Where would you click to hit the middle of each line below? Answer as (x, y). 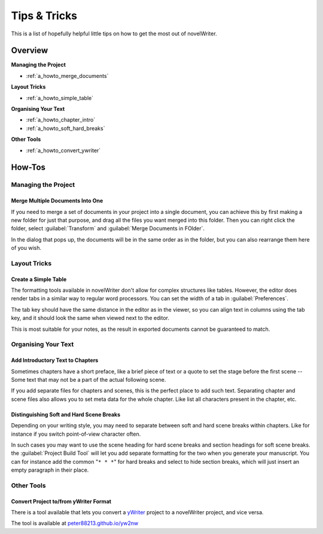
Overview (30, 51)
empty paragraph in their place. (50, 470)
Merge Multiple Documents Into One (57, 201)
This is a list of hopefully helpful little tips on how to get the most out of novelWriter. (114, 34)
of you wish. (26, 248)
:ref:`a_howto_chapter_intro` (61, 120)
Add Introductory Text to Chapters (55, 360)
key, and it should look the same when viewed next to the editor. (90, 318)
